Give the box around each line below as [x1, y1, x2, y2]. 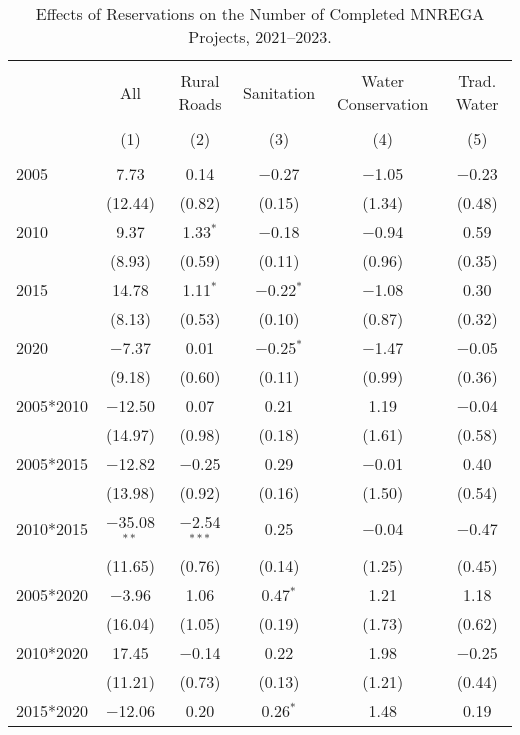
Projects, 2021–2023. [188, 25, 332, 48]
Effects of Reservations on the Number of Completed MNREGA [35, 2, 485, 25]
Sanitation [243, 80, 316, 104]
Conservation [337, 92, 429, 115]
